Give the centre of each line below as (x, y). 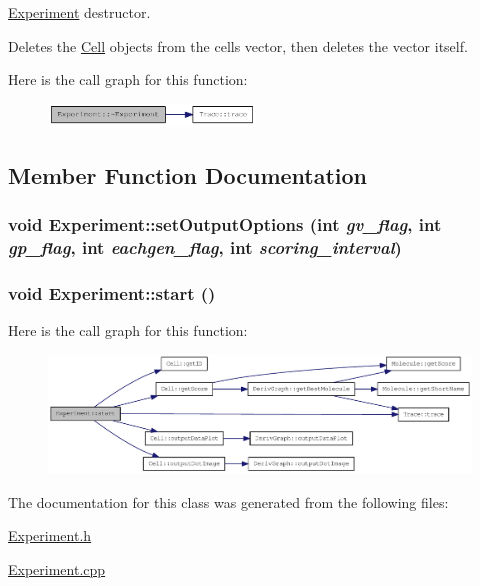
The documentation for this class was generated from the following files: (228, 501)
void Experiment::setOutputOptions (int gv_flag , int (225, 223)
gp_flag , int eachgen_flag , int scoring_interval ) (205, 246)
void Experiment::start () (112, 292)
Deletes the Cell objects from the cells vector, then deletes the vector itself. (238, 45)
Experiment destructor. (79, 12)
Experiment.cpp (57, 569)
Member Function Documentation (188, 174)
